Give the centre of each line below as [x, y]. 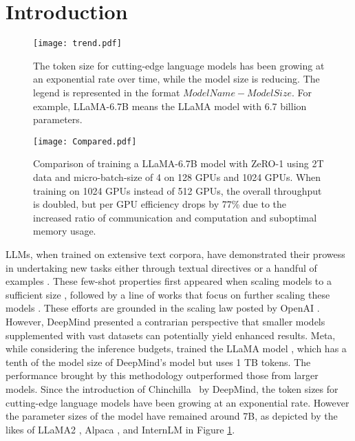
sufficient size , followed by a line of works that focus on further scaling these [168, 294]
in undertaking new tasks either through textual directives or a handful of [161, 267]
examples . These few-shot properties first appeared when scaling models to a [169, 281]
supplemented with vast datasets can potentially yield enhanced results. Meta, [171, 335]
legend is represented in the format [107, 92]
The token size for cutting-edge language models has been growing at [179, 65]
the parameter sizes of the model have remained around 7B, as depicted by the [172, 416]
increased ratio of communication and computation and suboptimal [175, 217]
